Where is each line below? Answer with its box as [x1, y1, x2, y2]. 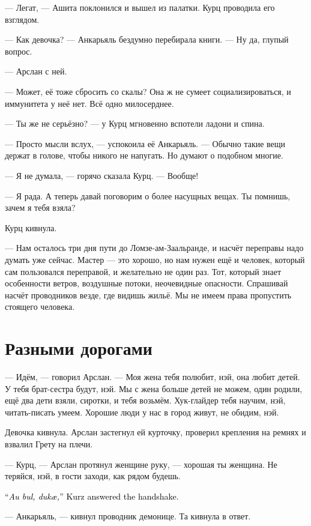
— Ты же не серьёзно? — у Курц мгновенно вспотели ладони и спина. [5, 117, 265, 130]
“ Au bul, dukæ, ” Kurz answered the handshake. [5, 489, 179, 502]
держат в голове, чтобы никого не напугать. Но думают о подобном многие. [5, 149, 283, 162]
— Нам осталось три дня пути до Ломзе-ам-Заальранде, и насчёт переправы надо [5, 241, 304, 254]
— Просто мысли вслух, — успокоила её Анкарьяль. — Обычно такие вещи [5, 137, 286, 150]
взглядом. [5, 13, 40, 25]
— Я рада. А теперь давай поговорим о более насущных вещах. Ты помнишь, [5, 189, 291, 202]
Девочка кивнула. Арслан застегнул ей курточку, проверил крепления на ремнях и [5, 426, 306, 438]
